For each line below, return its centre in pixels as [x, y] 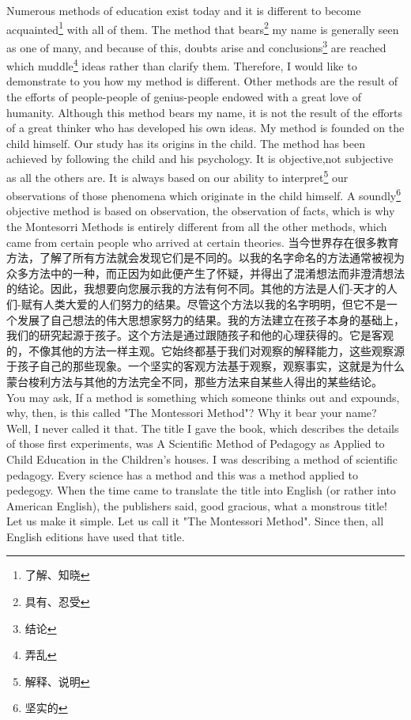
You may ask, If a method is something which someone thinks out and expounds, [203, 397]
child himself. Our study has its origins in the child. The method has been [186, 143]
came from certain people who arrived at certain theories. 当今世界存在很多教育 [203, 242]
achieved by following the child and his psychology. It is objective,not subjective [200, 159]
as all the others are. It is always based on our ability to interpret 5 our [177, 176]
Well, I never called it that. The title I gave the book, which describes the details [203, 428]
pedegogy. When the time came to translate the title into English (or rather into [201, 490]
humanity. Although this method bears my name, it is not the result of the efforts [205, 112]
